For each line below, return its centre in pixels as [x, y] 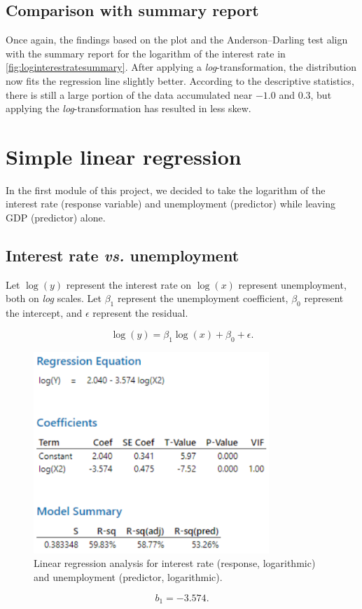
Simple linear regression [124, 156]
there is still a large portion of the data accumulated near [129, 94]
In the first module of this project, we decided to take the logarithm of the [166, 190]
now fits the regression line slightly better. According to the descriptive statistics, [180, 80]
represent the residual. [140, 313]
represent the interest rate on [129, 284]
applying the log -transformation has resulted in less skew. [128, 108]
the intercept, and [44, 313]
